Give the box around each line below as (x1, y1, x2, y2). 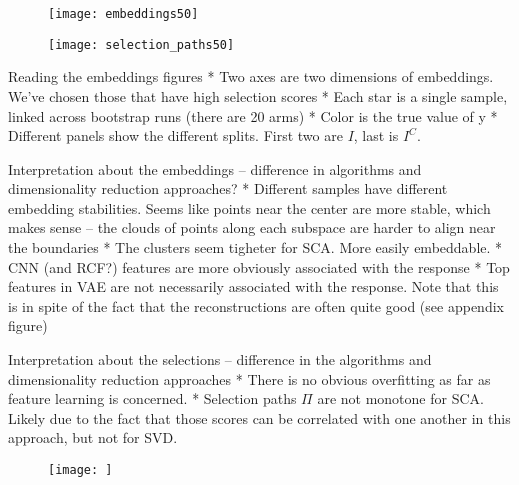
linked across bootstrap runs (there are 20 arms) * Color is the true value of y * (8, 105, 498, 126)
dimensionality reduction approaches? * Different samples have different (8, 178, 448, 199)
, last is (353, 125, 399, 146)
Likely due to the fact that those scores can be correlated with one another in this (8, 407, 511, 428)
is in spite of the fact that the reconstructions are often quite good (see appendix (8, 295, 504, 316)
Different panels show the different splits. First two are (8, 125, 343, 146)
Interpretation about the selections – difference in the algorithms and (8, 349, 432, 370)
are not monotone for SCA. (317, 388, 484, 409)
